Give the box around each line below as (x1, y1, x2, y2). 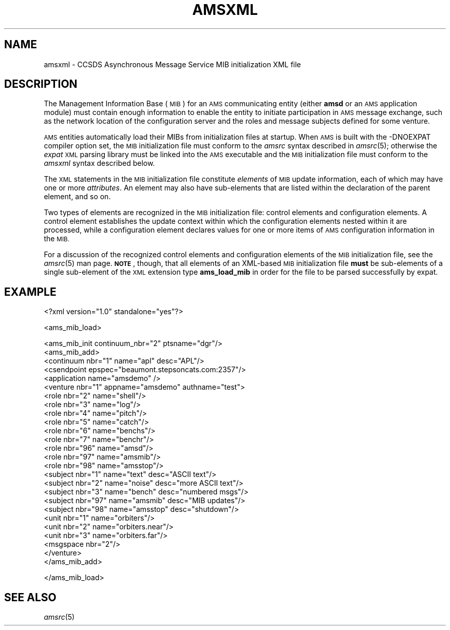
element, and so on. (44, 192, 111, 201)
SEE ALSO (4, 590, 57, 604)
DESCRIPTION (4, 78, 78, 91)
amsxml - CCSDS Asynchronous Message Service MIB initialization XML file (44, 60, 301, 69)
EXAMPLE (4, 285, 57, 298)
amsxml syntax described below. (44, 159, 155, 168)
